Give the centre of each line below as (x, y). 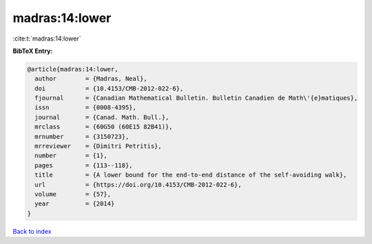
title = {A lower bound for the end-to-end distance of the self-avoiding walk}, (191, 175)
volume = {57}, (73, 194)
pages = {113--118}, (84, 165)
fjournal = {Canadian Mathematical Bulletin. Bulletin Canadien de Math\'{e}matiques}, (196, 98)
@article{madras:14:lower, (73, 69)
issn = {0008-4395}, (86, 108)
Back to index (32, 231)
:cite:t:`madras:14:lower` (47, 38)
